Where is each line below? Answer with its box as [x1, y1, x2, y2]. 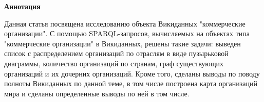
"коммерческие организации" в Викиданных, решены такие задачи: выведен [4, 38, 241, 48]
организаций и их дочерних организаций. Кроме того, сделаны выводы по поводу [4, 68, 260, 79]
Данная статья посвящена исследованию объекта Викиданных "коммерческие [4, 18, 246, 29]
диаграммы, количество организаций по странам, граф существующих [4, 58, 224, 68]
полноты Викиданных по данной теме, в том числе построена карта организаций [4, 78, 258, 89]
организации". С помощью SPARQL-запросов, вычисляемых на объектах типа [4, 28, 250, 39]
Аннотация [4, 1, 41, 11]
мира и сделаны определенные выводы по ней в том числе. [4, 88, 190, 98]
